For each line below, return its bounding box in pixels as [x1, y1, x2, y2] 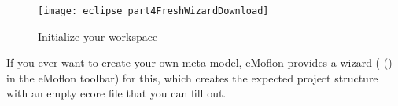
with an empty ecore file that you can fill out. [6, 85, 227, 101]
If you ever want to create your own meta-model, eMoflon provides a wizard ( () [6, 54, 392, 71]
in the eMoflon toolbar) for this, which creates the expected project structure [6, 69, 378, 86]
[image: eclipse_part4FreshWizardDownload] [38, 5, 269, 16]
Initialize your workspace [38, 27, 158, 44]
